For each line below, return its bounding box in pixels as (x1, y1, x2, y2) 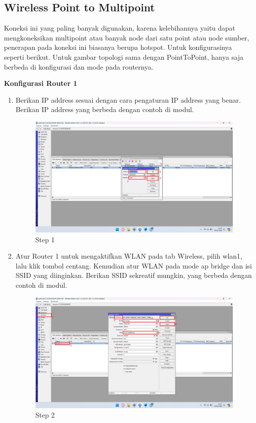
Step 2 (35, 410, 55, 420)
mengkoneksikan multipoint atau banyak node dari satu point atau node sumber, (4, 32, 249, 42)
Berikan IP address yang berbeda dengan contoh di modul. (15, 104, 194, 115)
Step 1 (35, 234, 55, 244)
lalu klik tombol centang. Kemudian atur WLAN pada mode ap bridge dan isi (15, 260, 252, 270)
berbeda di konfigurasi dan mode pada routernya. (4, 61, 153, 72)
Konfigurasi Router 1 (4, 78, 77, 88)
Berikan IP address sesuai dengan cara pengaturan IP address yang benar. (15, 94, 241, 105)
